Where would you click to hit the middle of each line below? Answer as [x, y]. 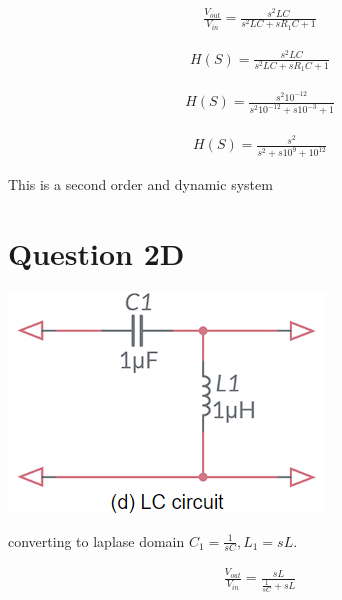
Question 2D [96, 253]
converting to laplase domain [96, 540]
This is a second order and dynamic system [140, 184]
